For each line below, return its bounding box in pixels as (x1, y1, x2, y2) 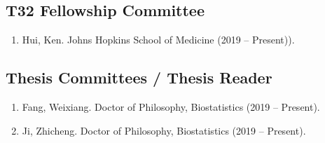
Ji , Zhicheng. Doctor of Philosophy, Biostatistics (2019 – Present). (22, 123, 306, 137)
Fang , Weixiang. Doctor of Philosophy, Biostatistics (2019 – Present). (22, 100, 320, 114)
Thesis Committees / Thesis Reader (6, 67, 272, 88)
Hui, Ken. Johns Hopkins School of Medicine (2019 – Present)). (22, 32, 295, 47)
